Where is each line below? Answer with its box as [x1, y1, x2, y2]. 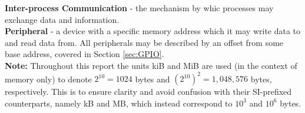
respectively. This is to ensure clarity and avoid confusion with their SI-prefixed [5, 85, 292, 98]
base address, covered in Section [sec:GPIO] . [5, 48, 164, 60]
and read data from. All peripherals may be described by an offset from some [5, 36, 284, 48]
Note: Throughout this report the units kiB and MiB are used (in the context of [5, 59, 297, 71]
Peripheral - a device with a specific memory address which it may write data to [5, 25, 301, 37]
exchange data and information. [5, 13, 120, 25]
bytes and [135, 72, 170, 85]
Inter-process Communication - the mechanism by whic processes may [5, 2, 274, 14]
